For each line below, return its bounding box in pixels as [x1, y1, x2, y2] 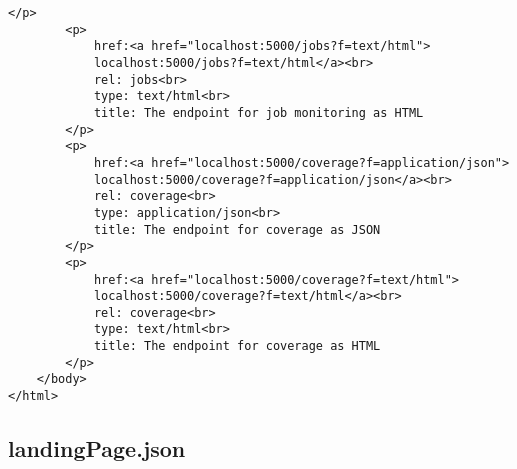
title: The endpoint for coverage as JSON [93, 222, 381, 237]
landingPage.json [8, 433, 186, 464]
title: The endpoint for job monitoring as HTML [93, 105, 424, 120]
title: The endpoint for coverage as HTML [93, 339, 381, 354]
